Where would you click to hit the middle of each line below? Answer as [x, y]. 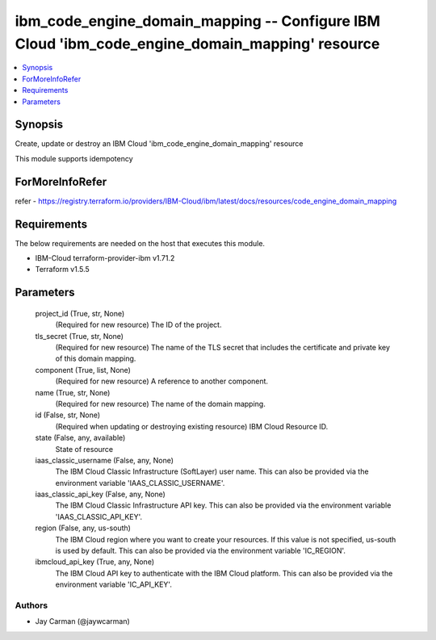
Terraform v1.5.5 [63, 270]
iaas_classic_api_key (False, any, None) [100, 494]
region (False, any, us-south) [83, 528]
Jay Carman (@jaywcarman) [83, 621]
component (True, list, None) [83, 370]
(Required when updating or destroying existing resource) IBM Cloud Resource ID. [192, 426]
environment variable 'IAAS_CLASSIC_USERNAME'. [140, 483]
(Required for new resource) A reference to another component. [162, 381]
